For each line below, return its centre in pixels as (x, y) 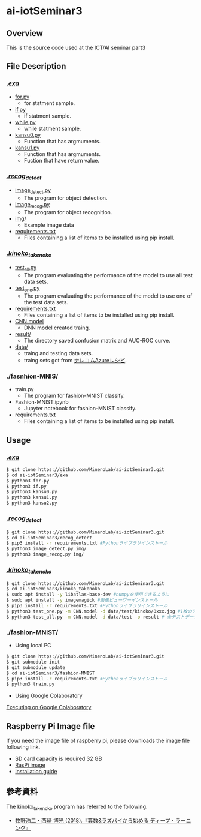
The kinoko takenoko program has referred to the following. (77, 807)
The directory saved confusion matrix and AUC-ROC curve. (97, 340)
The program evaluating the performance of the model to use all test (108, 275)
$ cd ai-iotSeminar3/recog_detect (49, 538)
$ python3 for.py (28, 481)
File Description (36, 66)
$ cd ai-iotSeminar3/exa (37, 475)
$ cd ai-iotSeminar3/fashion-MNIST (51, 673)
